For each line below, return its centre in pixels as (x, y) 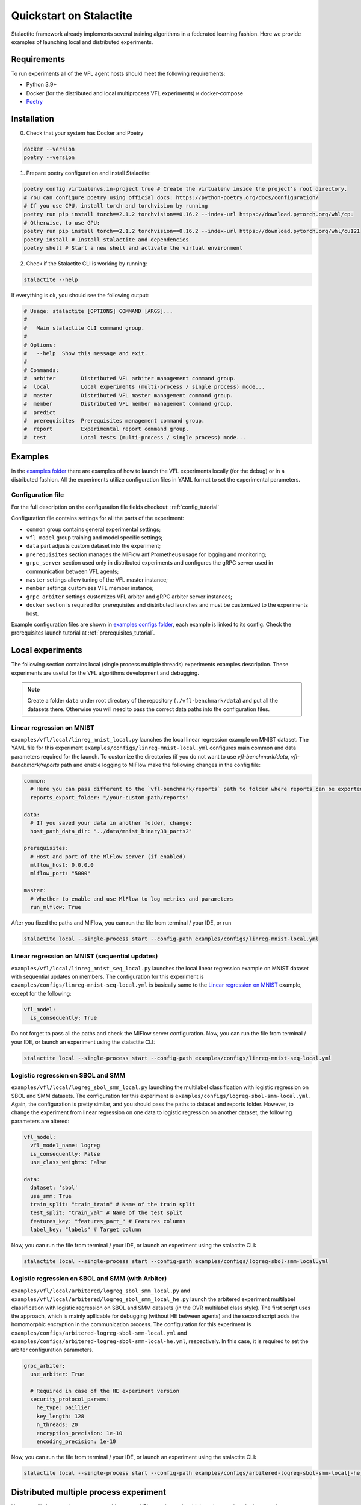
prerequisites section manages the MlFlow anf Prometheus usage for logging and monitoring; (147, 554)
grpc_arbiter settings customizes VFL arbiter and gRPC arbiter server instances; (129, 597)
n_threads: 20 (57, 1425)
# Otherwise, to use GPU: (62, 222)
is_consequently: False (65, 1154)
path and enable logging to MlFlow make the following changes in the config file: (161, 765)
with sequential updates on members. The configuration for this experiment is (107, 977)
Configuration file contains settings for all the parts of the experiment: (98, 518)
